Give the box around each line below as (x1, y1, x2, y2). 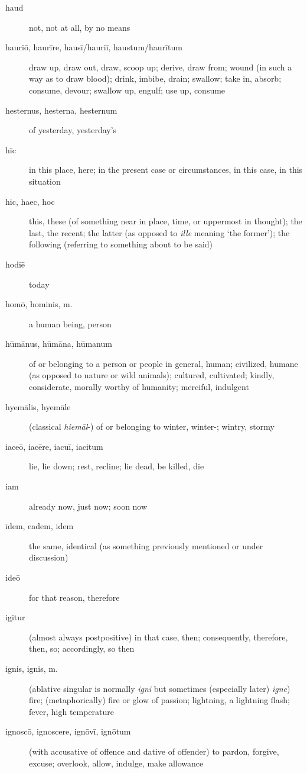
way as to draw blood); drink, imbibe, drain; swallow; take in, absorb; (29, 72, 282, 85)
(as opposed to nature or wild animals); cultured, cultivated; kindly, (29, 369, 275, 381)
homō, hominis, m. (5, 298, 73, 310)
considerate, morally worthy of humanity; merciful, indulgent (29, 381, 249, 393)
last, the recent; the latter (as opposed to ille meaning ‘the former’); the (29, 226, 290, 239)
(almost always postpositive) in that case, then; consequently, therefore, (29, 630, 288, 643)
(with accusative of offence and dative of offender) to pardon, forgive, (29, 745, 279, 757)
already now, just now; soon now (29, 500, 148, 512)
